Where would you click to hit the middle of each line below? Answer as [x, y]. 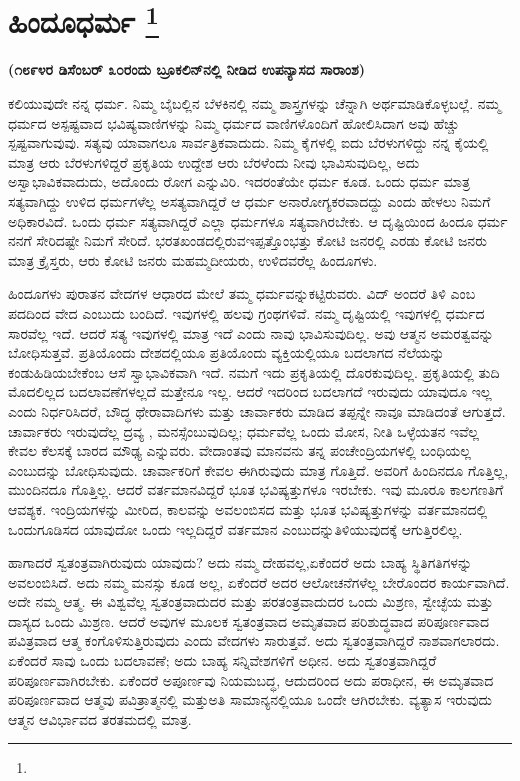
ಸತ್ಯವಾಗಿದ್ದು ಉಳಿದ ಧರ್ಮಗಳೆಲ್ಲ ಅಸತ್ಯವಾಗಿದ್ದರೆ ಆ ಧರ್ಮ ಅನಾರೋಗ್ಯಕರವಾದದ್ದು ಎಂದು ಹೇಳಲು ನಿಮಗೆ [249, 201]
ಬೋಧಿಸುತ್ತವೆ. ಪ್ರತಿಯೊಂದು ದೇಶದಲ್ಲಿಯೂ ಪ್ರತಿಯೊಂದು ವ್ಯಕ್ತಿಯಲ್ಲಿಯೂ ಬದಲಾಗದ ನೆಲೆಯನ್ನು [226, 352]
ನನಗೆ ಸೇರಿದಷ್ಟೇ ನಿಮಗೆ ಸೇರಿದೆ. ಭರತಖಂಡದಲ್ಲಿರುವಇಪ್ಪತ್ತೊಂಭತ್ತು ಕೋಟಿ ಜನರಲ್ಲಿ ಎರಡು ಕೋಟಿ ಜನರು [248, 240]
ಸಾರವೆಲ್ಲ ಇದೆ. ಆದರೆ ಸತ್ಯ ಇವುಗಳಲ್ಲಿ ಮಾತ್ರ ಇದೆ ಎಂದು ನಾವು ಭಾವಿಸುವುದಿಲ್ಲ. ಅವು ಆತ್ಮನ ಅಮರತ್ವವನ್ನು [251, 332]
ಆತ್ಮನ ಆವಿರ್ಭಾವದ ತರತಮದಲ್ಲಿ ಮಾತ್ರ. [100, 718]
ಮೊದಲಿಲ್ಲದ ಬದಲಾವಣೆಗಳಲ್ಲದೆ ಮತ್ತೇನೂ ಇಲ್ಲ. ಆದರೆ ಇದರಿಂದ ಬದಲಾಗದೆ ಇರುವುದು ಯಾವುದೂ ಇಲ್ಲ [250, 391]
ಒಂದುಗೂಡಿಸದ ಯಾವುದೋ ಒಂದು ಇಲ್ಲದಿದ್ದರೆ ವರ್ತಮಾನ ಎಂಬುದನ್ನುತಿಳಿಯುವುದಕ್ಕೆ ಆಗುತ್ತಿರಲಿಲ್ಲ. [235, 528]
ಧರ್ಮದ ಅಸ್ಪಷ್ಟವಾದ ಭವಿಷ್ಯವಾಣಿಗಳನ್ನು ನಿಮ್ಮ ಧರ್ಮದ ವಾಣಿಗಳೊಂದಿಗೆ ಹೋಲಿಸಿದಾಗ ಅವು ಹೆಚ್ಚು [234, 122]
